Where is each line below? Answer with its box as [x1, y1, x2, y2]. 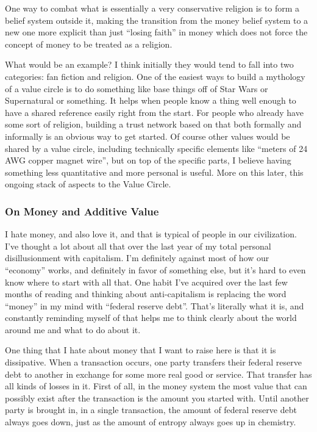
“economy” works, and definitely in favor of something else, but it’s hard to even [5, 263, 306, 276]
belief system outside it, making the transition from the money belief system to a [5, 13, 308, 26]
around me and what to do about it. [5, 323, 141, 336]
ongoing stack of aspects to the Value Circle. [5, 178, 171, 190]
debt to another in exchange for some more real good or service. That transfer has [5, 367, 312, 380]
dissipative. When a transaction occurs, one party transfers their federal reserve [5, 356, 302, 369]
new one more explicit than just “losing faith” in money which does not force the [5, 26, 308, 38]
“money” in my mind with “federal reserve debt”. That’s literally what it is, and [5, 299, 304, 312]
